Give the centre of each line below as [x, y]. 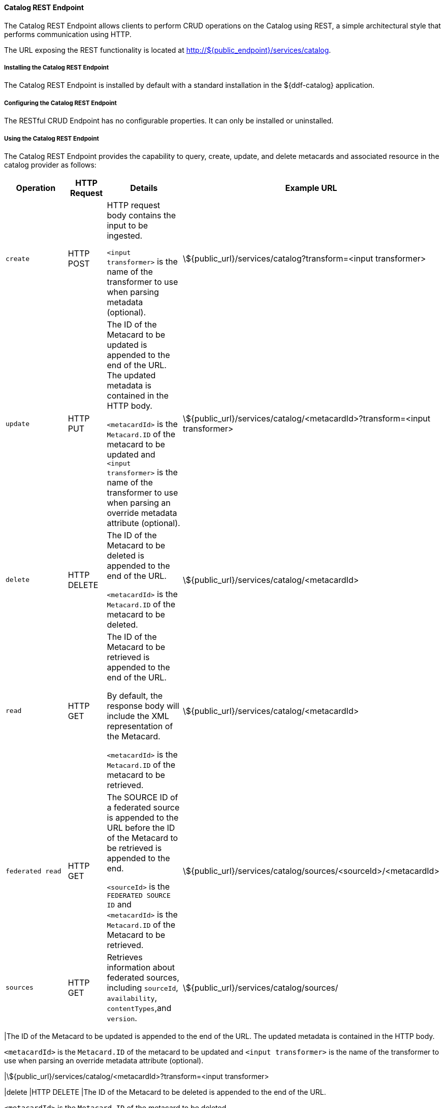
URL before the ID [141, 827]
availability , [132, 998]
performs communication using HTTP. [68, 34]
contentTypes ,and [139, 1008]
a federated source [143, 807]
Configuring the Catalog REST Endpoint [60, 103]
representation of [140, 726]
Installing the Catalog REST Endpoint [57, 68]
